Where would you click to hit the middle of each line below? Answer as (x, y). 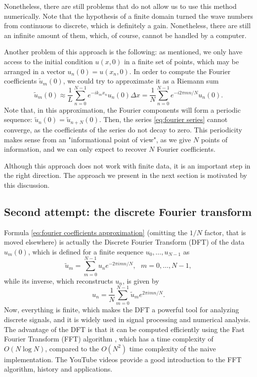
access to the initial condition (48, 61)
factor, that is (225, 232)
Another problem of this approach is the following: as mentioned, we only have (123, 52)
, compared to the (72, 348)
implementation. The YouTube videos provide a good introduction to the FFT (123, 359)
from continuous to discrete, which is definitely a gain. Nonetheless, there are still (128, 25)
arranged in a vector (35, 71)
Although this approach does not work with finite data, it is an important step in (127, 165)
